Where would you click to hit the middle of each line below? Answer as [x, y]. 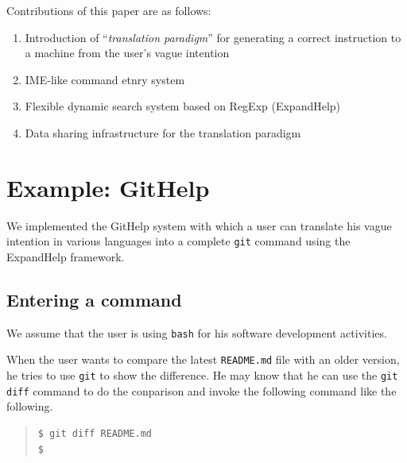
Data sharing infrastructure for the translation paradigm [163, 132]
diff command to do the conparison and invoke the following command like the [202, 390]
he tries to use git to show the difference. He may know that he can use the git [202, 375]
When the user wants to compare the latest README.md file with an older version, [203, 359]
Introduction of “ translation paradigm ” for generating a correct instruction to [213, 37]
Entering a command [94, 299]
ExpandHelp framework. [66, 256]
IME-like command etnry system [105, 79]
